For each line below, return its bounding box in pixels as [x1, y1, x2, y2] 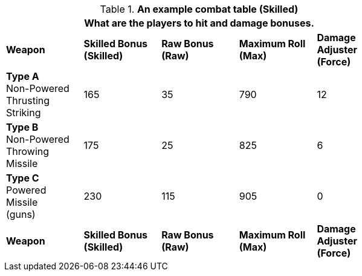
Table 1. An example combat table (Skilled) [100, 3, 299, 15]
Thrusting [6, 94, 50, 107]
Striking [6, 107, 41, 119]
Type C [6, 172, 39, 184]
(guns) [6, 208, 36, 220]
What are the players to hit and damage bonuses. [84, 17, 314, 29]
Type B [6, 121, 39, 133]
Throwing [6, 145, 50, 157]
